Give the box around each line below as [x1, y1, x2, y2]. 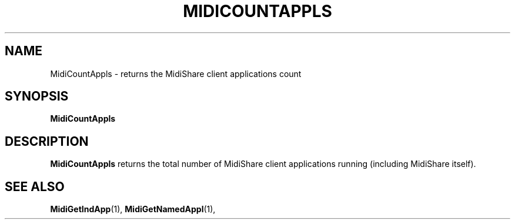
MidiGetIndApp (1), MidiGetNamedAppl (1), [50, 204, 216, 215]
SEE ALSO [5, 179, 65, 194]
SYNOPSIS [5, 89, 69, 104]
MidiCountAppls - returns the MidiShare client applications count [50, 68, 302, 79]
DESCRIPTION [5, 133, 89, 149]
